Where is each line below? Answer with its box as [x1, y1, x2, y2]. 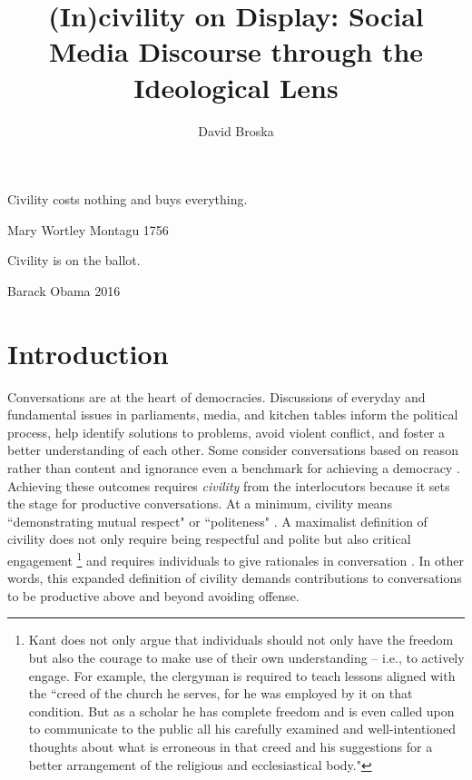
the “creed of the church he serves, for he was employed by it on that [28, 684, 413, 703]
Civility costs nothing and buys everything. [7, 190, 248, 209]
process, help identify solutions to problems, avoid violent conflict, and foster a [7, 422, 446, 441]
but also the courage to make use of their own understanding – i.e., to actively [28, 647, 465, 666]
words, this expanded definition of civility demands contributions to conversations [7, 568, 462, 587]
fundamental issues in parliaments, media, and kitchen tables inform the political [7, 405, 458, 424]
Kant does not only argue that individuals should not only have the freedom [28, 630, 454, 649]
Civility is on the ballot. [7, 251, 141, 270]
